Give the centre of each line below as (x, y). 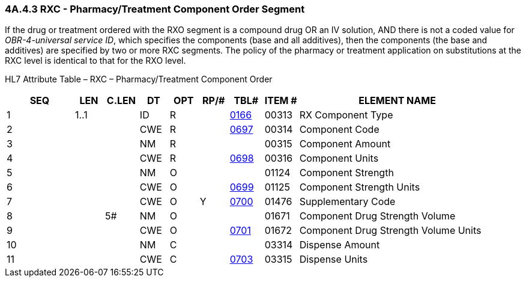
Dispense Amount (340, 245)
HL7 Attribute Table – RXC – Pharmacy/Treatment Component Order (139, 79)
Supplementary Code (347, 202)
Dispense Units (334, 259)
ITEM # (281, 101)
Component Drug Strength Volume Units (390, 231)
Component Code (339, 130)
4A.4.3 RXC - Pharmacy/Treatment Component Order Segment (155, 9)
